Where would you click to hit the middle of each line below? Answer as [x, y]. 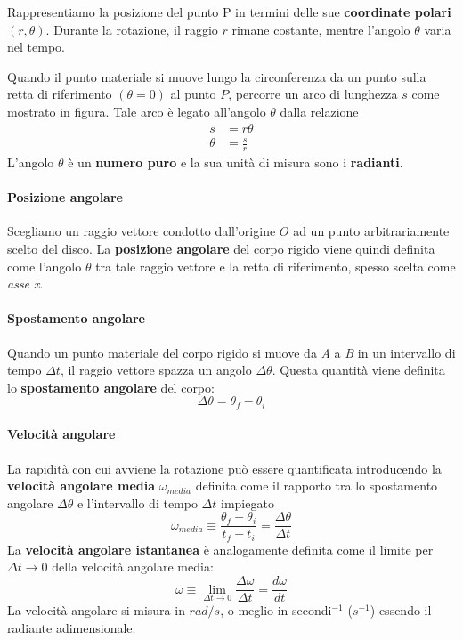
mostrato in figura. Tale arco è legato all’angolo [137, 111]
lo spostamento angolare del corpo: [111, 387]
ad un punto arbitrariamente [371, 231]
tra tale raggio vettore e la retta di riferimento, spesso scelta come [276, 266]
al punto [193, 94]
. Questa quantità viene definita [358, 370]
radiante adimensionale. [72, 627]
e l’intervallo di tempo [137, 502]
